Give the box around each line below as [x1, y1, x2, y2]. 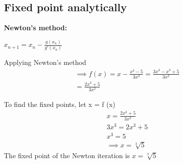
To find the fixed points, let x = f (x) [4, 99, 115, 109]
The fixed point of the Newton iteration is [4, 150, 130, 160]
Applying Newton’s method [4, 57, 87, 67]
